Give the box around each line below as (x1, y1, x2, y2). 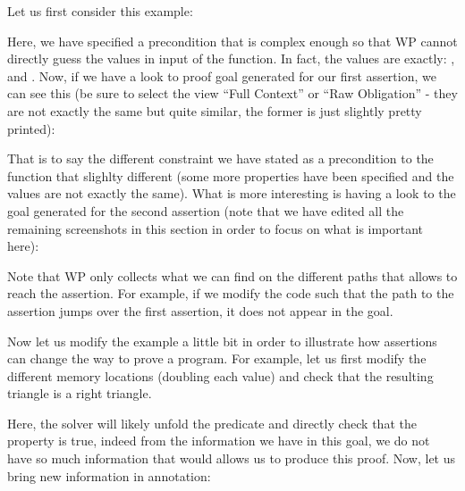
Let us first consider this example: (7, 2, 193, 20)
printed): (7, 119, 55, 137)
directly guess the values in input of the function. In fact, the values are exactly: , (7, 49, 455, 68)
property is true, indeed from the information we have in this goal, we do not (7, 431, 430, 450)
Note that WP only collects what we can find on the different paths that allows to (7, 266, 458, 285)
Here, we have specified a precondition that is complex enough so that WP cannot (7, 31, 458, 50)
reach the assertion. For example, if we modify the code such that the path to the (7, 284, 454, 303)
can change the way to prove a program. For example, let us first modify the (7, 349, 427, 368)
